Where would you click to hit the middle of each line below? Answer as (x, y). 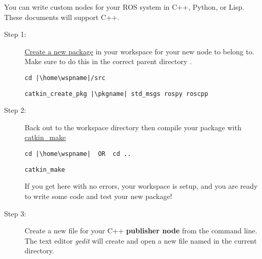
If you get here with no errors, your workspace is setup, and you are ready (141, 186)
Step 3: (15, 213)
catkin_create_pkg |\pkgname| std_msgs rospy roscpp (116, 94)
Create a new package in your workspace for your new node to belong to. (139, 51)
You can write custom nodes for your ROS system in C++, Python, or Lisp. (124, 7)
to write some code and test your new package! (98, 196)
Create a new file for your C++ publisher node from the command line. (141, 231)
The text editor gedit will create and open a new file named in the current (141, 240)
